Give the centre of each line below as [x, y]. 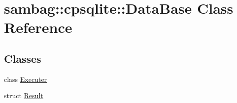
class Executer [26, 79]
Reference [38, 27]
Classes [23, 58]
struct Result [24, 95]
